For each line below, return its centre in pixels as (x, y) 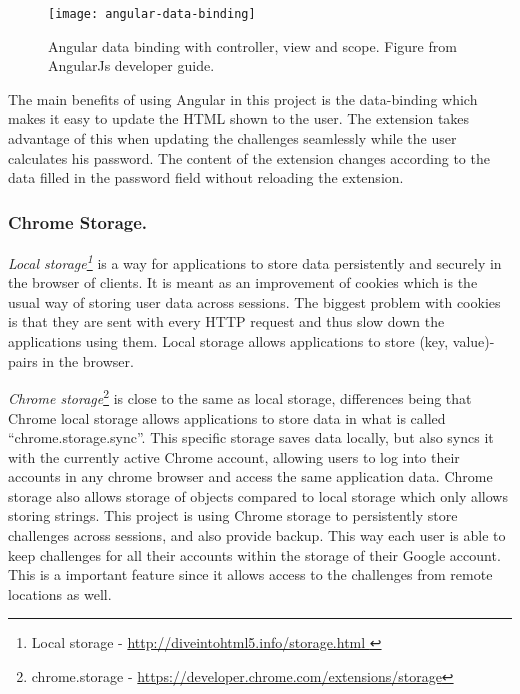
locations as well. (60, 593)
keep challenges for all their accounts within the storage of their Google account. (254, 554)
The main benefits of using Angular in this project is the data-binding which (243, 98)
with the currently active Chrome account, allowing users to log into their (234, 456)
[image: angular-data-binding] (152, 14)
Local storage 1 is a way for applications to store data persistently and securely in (255, 261)
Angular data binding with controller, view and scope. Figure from (252, 45)
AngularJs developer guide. (131, 65)
